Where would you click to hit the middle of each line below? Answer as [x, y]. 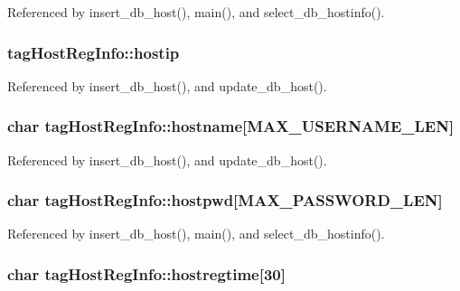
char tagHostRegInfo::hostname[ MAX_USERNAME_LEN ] [231, 126]
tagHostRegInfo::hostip [94, 52]
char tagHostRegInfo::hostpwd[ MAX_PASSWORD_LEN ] [225, 200]
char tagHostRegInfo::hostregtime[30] [146, 273]
